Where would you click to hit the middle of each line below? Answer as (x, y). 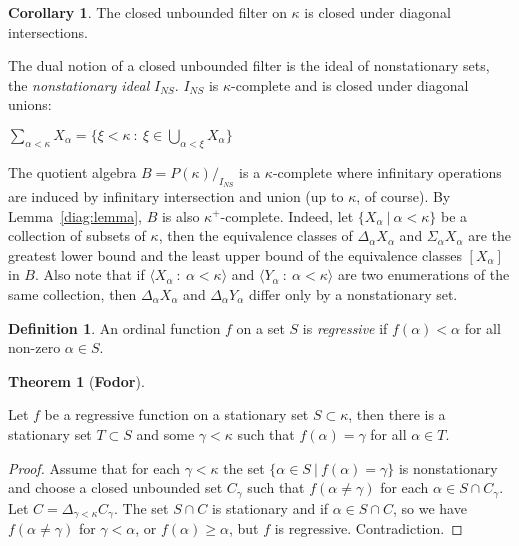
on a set (260, 327)
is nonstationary (448, 467)
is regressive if (345, 327)
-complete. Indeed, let (287, 215)
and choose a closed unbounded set (115, 487)
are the (489, 235)
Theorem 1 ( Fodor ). (76, 380)
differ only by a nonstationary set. (353, 293)
